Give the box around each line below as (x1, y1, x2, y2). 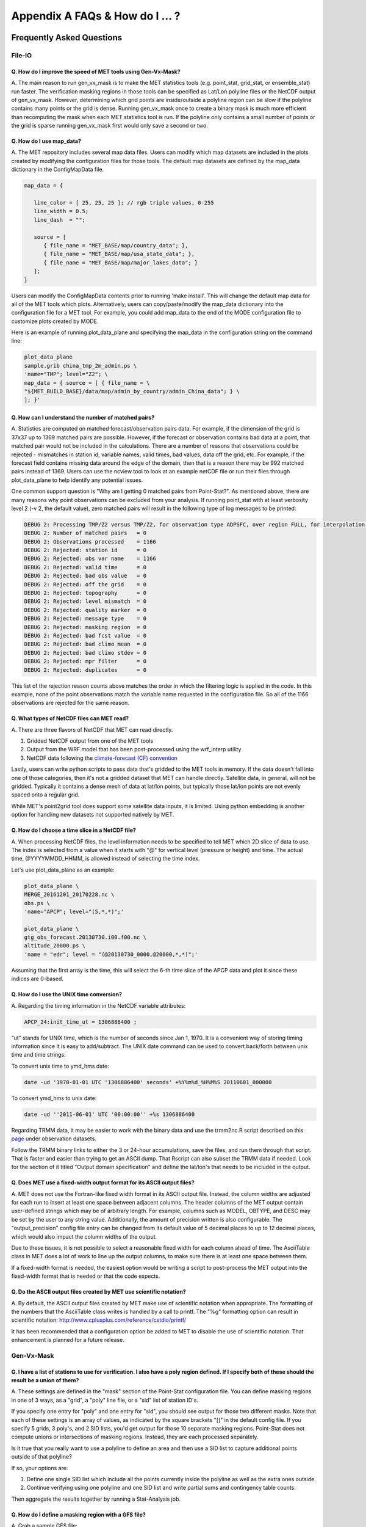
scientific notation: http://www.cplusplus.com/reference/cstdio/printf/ (11, 1316, 186, 1324)
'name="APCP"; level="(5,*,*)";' (24, 908, 124, 915)
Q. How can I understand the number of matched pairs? (11, 414, 155, 421)
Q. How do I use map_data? (11, 137, 82, 145)
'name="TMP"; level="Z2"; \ (24, 371, 108, 378)
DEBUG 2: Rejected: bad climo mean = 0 (24, 641, 146, 647)
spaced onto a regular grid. (11, 791, 80, 798)
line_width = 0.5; (34, 208, 89, 215)
